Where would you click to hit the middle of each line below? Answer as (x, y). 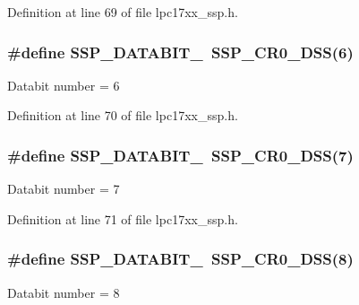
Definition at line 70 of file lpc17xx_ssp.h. (123, 115)
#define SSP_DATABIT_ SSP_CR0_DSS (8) (180, 259)
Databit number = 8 (64, 292)
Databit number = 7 (64, 189)
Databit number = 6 (64, 85)
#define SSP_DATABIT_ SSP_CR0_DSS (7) (180, 155)
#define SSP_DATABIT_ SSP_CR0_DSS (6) (180, 52)
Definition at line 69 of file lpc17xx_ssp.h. (123, 12)
